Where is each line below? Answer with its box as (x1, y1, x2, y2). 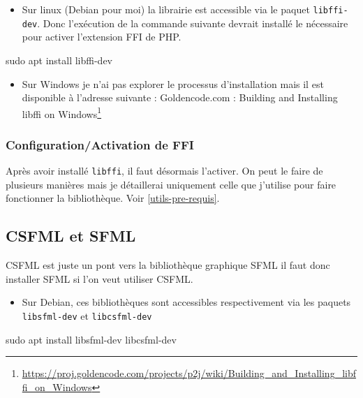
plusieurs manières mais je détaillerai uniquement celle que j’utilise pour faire (6, 177, 336, 191)
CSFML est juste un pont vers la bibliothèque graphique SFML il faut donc (6, 258, 330, 272)
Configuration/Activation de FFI (6, 135, 194, 153)
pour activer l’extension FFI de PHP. (22, 29, 181, 44)
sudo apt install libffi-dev (6, 52, 113, 67)
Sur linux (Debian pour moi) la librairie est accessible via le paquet (22, 2, 310, 16)
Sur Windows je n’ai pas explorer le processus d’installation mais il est (22, 76, 324, 91)
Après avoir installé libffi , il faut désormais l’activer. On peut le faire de (6, 163, 323, 178)
